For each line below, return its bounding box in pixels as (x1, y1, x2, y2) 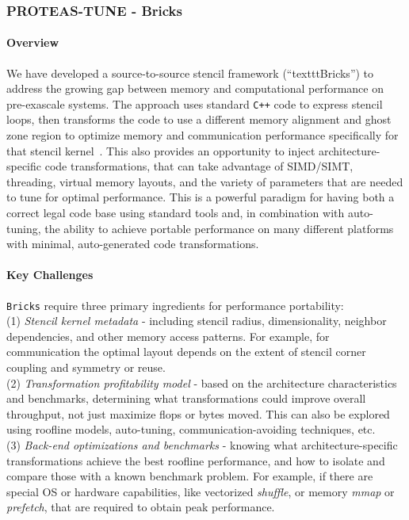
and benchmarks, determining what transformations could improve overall (6, 390, 366, 407)
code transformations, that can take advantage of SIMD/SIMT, (44, 158, 354, 174)
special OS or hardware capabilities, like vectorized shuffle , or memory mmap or (6, 483, 395, 499)
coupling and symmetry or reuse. (6, 359, 166, 376)
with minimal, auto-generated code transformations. (6, 235, 259, 252)
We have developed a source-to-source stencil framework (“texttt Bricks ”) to (6, 64, 374, 81)
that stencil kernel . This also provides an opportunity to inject (6, 142, 315, 159)
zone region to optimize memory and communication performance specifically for (6, 127, 399, 143)
